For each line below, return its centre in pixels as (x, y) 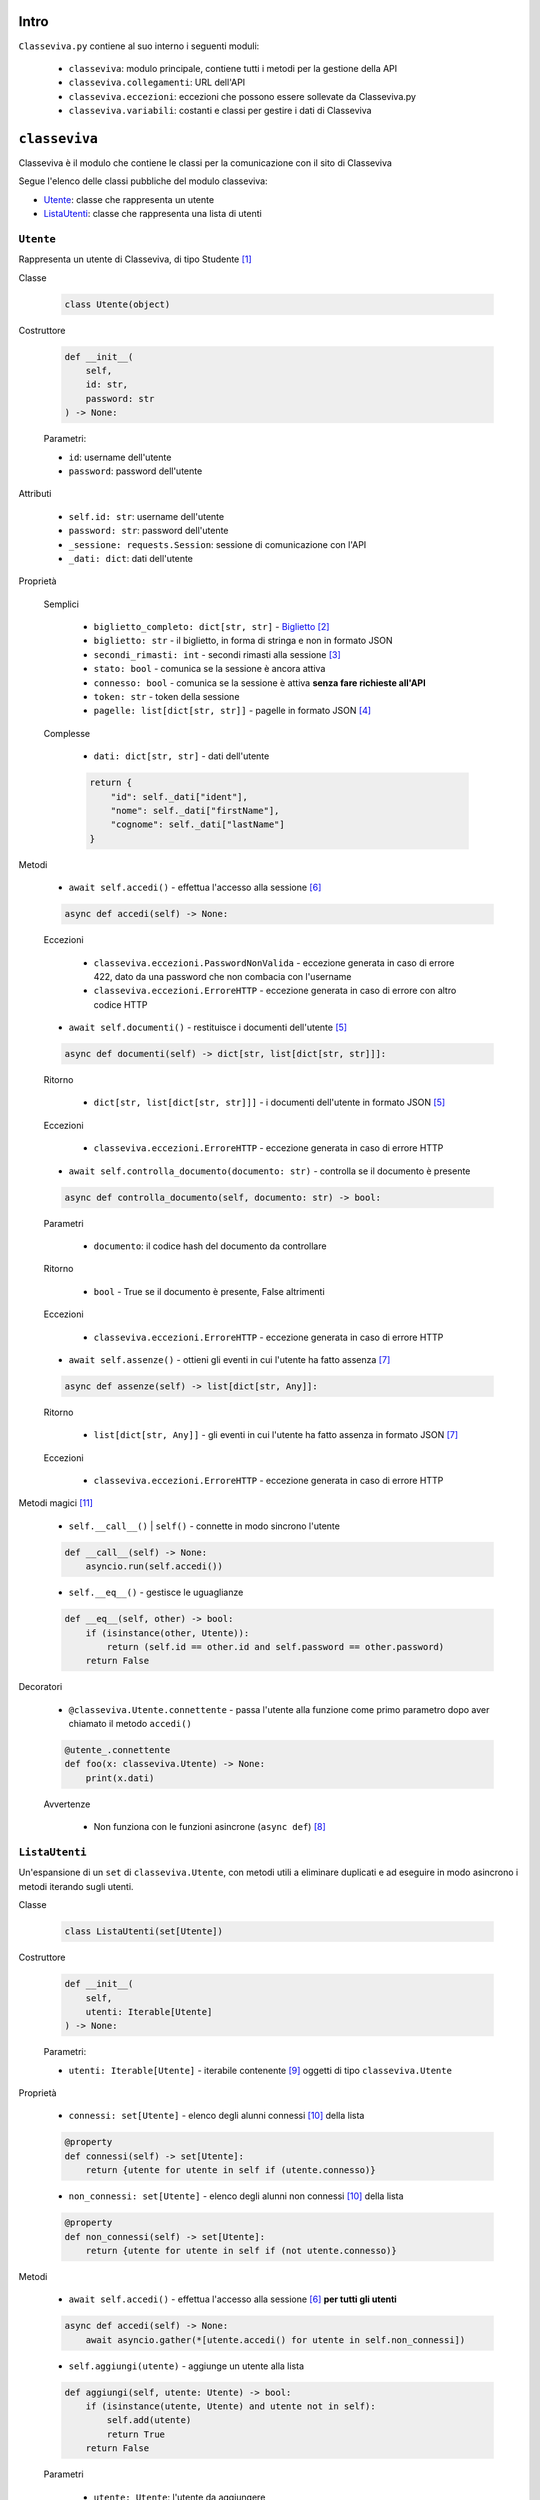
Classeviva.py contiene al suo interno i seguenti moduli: (139, 46)
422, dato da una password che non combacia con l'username (222, 976)
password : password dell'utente (135, 471)
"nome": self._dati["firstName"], (195, 810)
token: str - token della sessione (166, 697)
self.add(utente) (149, 2420)
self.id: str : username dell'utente (146, 516)
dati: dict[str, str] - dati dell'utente (181, 756)
